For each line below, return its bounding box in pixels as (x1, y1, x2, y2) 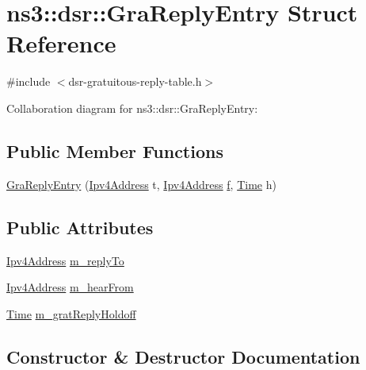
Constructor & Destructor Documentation (6, 344, 360, 368)
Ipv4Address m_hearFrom (6, 279, 134, 295)
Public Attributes (6, 214, 154, 239)
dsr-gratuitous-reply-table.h (68, 73, 202, 90)
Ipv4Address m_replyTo (6, 252, 124, 268)
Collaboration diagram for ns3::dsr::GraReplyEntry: (6, 99, 258, 116)
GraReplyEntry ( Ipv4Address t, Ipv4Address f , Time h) (6, 175, 276, 192)
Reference (6, 27, 116, 60)
